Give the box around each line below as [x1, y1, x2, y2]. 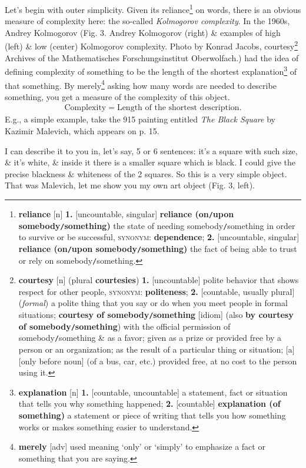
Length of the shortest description [117, 104, 240, 112]
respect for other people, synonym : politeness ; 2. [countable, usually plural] [18, 285, 295, 297]
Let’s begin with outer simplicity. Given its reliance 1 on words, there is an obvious [5, 2, 301, 15]
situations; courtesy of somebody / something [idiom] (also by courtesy [18, 308, 294, 320]
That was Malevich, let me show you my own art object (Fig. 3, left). [5, 179, 255, 191]
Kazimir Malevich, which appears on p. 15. [5, 125, 159, 137]
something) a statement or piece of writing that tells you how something [18, 409, 286, 421]
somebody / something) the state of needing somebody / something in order [18, 219, 295, 231]
